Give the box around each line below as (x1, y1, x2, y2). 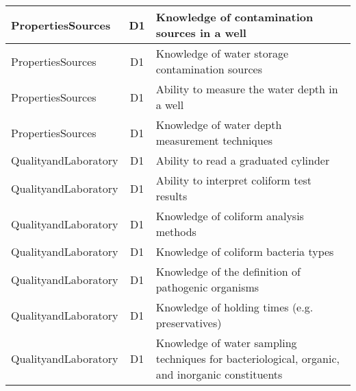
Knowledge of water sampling (155, 335, 297, 351)
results (155, 188, 188, 204)
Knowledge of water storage (155, 45, 289, 61)
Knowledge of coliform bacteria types (155, 244, 334, 259)
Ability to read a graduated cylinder (155, 152, 330, 168)
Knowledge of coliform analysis (155, 208, 304, 224)
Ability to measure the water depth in (155, 81, 338, 97)
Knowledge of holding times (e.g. (155, 299, 314, 315)
